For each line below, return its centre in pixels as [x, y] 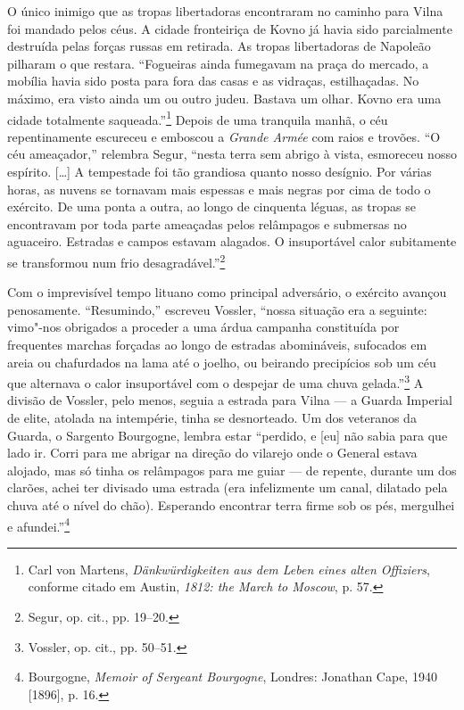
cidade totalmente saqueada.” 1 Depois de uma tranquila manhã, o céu [198, 118]
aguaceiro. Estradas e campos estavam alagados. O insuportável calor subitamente [232, 241]
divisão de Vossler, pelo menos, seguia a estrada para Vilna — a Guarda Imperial [230, 400]
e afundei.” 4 [39, 524]
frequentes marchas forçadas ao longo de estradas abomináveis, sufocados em [217, 344]
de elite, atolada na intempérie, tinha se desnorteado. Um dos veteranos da [212, 418]
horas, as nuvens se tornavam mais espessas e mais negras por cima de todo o [219, 189]
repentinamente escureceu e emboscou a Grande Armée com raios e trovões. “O [224, 136]
